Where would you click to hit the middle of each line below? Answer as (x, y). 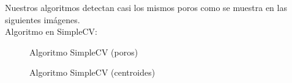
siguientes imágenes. (43, 19)
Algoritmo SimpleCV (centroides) (92, 72)
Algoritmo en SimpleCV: (51, 31)
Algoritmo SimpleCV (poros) (84, 52)
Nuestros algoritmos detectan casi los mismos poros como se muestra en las (146, 7)
